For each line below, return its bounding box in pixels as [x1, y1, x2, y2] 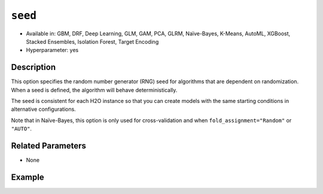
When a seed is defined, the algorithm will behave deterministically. [11, 86, 178, 93]
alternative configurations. [11, 105, 76, 113]
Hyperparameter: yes [26, 47, 79, 54]
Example [11, 172, 44, 182]
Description [11, 62, 56, 72]
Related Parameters [11, 141, 87, 151]
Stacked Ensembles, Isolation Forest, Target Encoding [26, 38, 159, 45]
